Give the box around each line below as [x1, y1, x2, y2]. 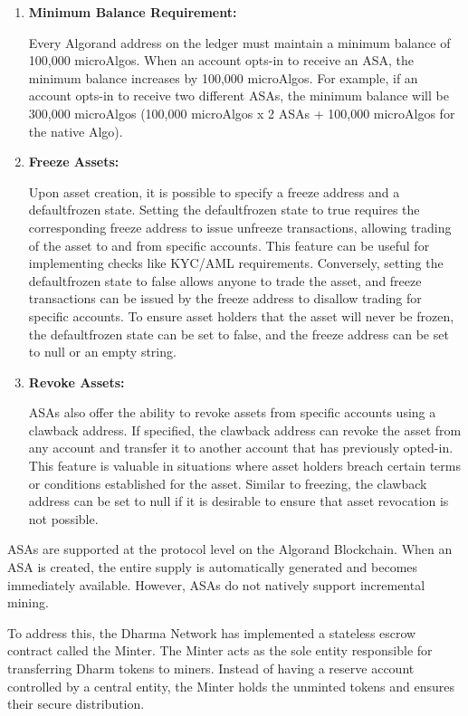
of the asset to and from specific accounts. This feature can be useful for [28, 235, 430, 254]
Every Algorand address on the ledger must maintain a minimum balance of [28, 33, 451, 52]
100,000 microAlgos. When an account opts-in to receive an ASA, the [28, 51, 415, 70]
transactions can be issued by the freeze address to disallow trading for [28, 289, 422, 308]
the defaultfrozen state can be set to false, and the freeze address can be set [28, 324, 449, 343]
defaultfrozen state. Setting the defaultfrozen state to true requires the [28, 200, 420, 219]
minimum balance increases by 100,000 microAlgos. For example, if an [28, 68, 418, 87]
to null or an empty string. [28, 342, 177, 361]
